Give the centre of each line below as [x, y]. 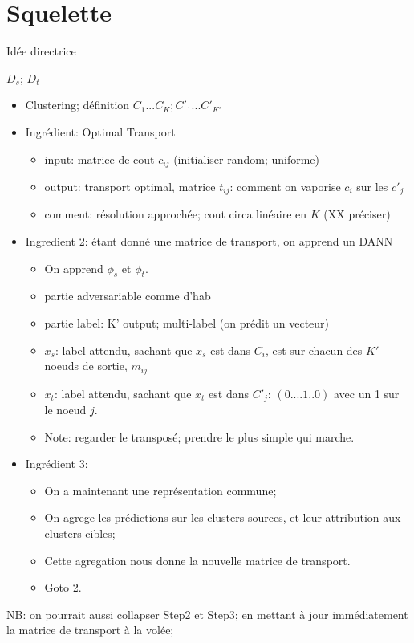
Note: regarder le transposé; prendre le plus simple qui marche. [199, 436]
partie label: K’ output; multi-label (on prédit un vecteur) [187, 322]
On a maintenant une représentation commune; [160, 490]
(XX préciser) [357, 214]
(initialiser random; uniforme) [246, 159]
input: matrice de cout [99, 159]
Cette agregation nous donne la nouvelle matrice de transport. [197, 560]
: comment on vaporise [285, 186]
